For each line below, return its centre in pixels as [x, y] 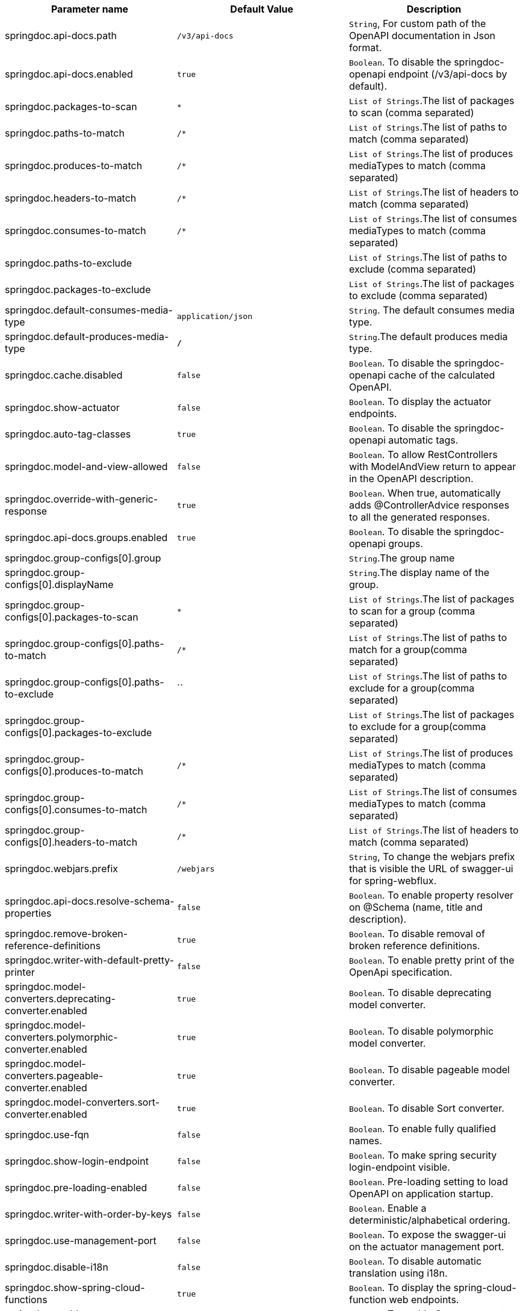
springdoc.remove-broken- [67, 934]
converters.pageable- [54, 1076]
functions [26, 1300]
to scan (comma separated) [411, 113]
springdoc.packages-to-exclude [78, 290]
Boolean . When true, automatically [425, 493]
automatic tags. [423, 440]
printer [20, 972]
